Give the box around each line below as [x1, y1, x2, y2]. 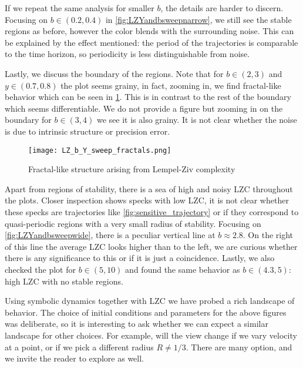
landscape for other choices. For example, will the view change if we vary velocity [5, 329, 297, 341]
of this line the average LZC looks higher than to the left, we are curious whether [5, 240, 298, 252]
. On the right [243, 229, 294, 241]
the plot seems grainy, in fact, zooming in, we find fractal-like [60, 79, 281, 91]
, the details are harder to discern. [160, 2, 284, 14]
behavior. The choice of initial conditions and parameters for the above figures [5, 306, 287, 318]
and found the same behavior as [125, 263, 240, 275]
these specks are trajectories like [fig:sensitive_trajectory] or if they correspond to [5, 205, 299, 218]
